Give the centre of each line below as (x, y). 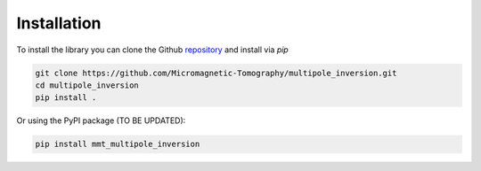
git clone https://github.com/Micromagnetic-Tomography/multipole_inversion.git (216, 73)
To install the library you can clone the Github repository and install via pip (152, 50)
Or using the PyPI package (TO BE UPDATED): (101, 120)
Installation (59, 23)
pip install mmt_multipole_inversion (118, 144)
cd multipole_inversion (87, 85)
